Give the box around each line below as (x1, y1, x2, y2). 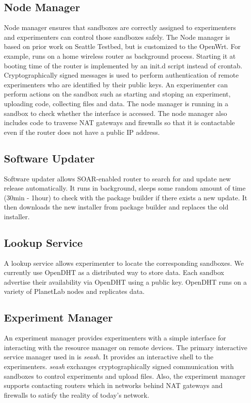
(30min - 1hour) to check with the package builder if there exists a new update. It (4, 192, 248, 202)
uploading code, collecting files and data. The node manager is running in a (4, 98, 229, 108)
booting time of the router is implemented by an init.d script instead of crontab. (4, 60, 242, 70)
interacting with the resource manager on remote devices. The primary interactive (4, 342, 248, 352)
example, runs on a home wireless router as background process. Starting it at (4, 50, 236, 61)
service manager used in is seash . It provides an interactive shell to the (4, 352, 214, 362)
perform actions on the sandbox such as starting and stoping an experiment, (4, 89, 231, 99)
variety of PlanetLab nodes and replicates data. (4, 286, 145, 296)
